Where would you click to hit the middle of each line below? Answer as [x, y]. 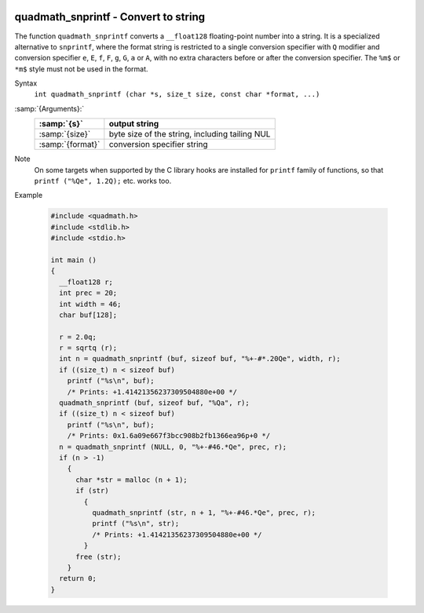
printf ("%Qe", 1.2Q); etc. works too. [103, 181]
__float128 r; [86, 282]
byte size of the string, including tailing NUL [190, 134]
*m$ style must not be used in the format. [81, 69]
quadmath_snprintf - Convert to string [110, 17]
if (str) [92, 491]
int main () [74, 260]
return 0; [78, 578]
